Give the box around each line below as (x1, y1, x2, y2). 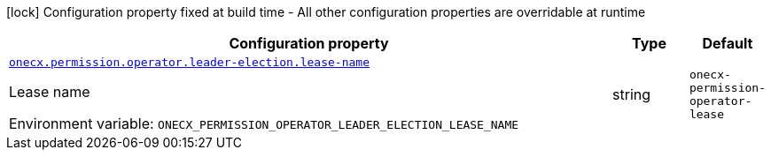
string (612, 85, 651, 103)
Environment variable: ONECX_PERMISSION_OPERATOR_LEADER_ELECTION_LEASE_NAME (9, 115, 519, 132)
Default (702, 34, 753, 52)
